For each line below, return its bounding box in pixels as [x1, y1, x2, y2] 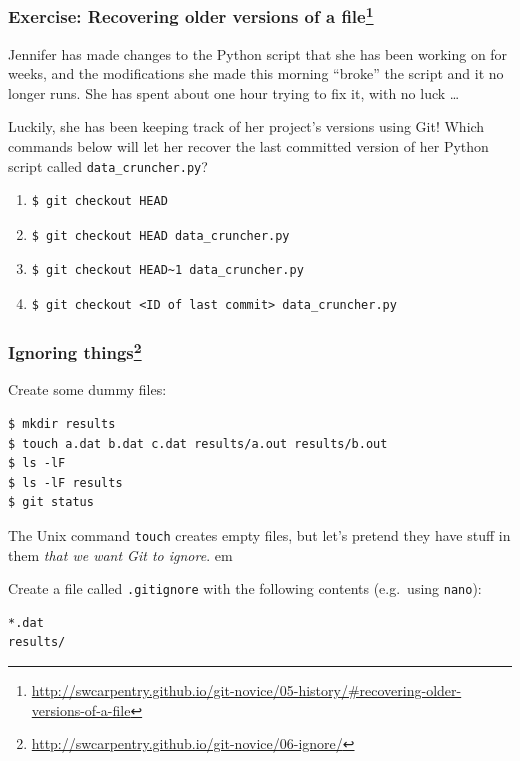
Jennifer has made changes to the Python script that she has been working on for [8, 43, 508, 64]
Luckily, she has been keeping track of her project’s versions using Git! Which [8, 116, 485, 137]
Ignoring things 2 [8, 337, 142, 365]
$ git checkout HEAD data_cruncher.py [31, 228, 290, 243]
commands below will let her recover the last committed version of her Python [8, 136, 489, 157]
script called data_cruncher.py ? [8, 155, 208, 176]
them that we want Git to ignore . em [8, 544, 233, 565]
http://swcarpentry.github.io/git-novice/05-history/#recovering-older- [31, 680, 462, 700]
